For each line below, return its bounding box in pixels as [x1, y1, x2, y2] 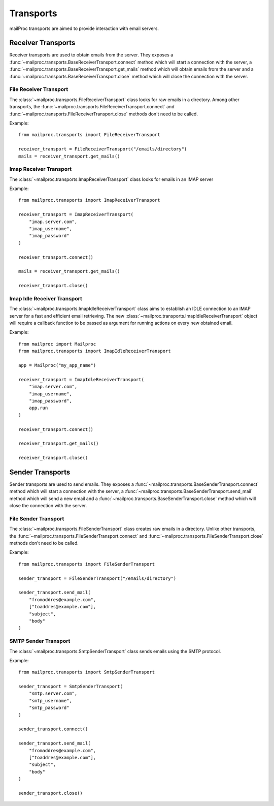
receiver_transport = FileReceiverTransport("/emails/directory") [18, 146, 187, 152]
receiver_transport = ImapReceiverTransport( [18, 211, 134, 218]
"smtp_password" [28, 705, 70, 711]
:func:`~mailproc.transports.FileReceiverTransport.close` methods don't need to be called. [9, 111, 198, 117]
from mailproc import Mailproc [18, 341, 96, 347]
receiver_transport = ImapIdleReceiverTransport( [18, 377, 145, 382]
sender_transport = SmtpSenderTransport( [18, 684, 123, 690]
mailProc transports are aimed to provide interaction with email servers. [9, 25, 159, 32]
